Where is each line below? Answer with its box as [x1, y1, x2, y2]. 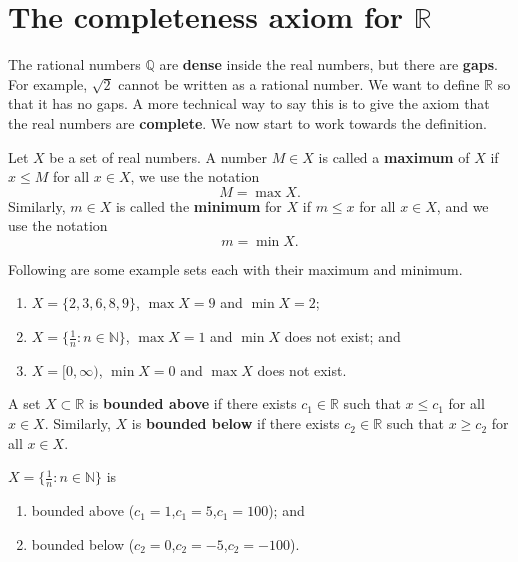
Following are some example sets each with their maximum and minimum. [8, 258, 463, 279]
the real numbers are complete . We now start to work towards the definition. [8, 112, 487, 133]
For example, [8, 73, 88, 94]
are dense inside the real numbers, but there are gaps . [159, 54, 498, 75]
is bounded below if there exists [131, 413, 340, 434]
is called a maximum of [318, 146, 470, 167]
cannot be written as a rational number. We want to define [118, 73, 480, 94]
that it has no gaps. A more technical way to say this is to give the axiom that [8, 93, 490, 114]
